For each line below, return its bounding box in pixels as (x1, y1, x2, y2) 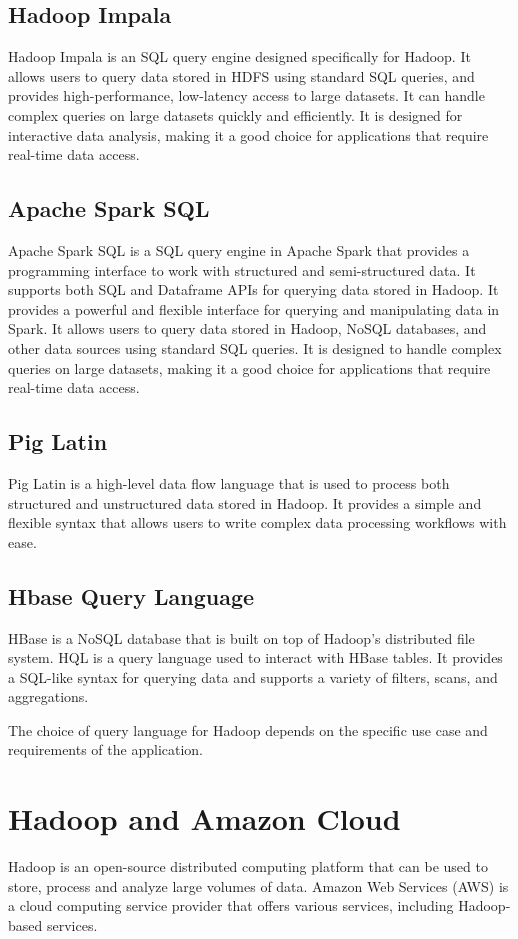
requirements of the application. (8, 739, 204, 760)
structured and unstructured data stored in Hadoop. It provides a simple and (8, 492, 482, 513)
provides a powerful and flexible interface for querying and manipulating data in (8, 298, 500, 319)
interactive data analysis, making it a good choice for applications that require (8, 124, 489, 145)
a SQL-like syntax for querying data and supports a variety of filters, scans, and (8, 666, 498, 687)
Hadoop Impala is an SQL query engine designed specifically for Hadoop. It (8, 46, 471, 67)
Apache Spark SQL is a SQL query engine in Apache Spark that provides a (8, 239, 470, 260)
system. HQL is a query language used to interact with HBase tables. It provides (8, 647, 503, 668)
